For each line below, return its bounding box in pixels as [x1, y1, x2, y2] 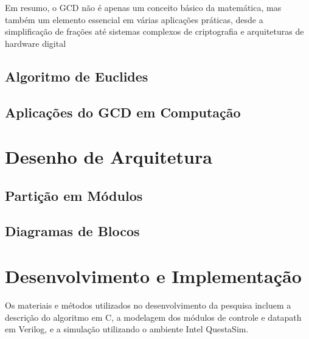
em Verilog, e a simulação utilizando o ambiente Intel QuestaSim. [5, 323, 249, 335]
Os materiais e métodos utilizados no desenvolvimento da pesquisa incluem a [5, 299, 291, 311]
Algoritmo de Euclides [5, 66, 148, 85]
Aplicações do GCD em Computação [5, 102, 241, 121]
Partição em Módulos [5, 186, 143, 204]
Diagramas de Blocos [5, 222, 140, 240]
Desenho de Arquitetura [5, 144, 212, 169]
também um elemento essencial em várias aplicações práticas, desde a [5, 13, 263, 26]
